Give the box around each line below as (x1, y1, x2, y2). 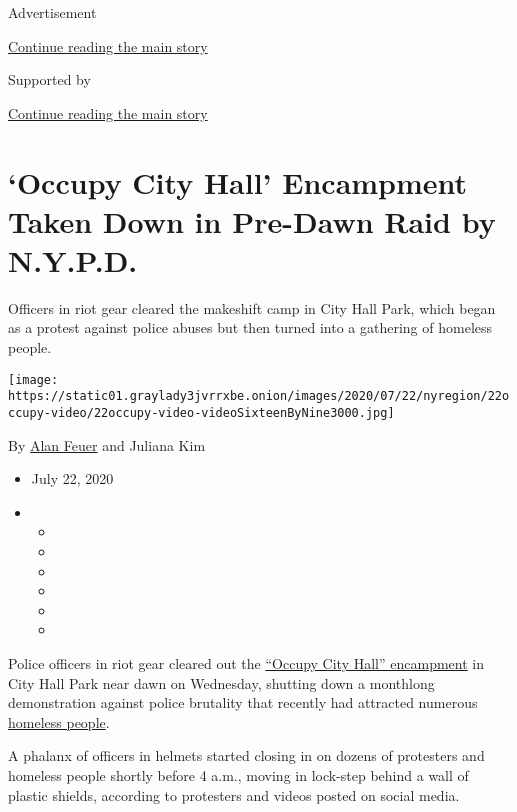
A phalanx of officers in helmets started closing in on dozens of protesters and (8, 745, 485, 766)
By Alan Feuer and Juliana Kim (8, 434, 206, 455)
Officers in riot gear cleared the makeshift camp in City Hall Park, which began (8, 297, 496, 318)
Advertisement (8, 2, 97, 22)
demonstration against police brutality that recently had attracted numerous (8, 692, 478, 713)
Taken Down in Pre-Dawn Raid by (8, 200, 496, 241)
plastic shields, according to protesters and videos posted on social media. (8, 784, 460, 805)
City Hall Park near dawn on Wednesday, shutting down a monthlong (8, 672, 435, 693)
